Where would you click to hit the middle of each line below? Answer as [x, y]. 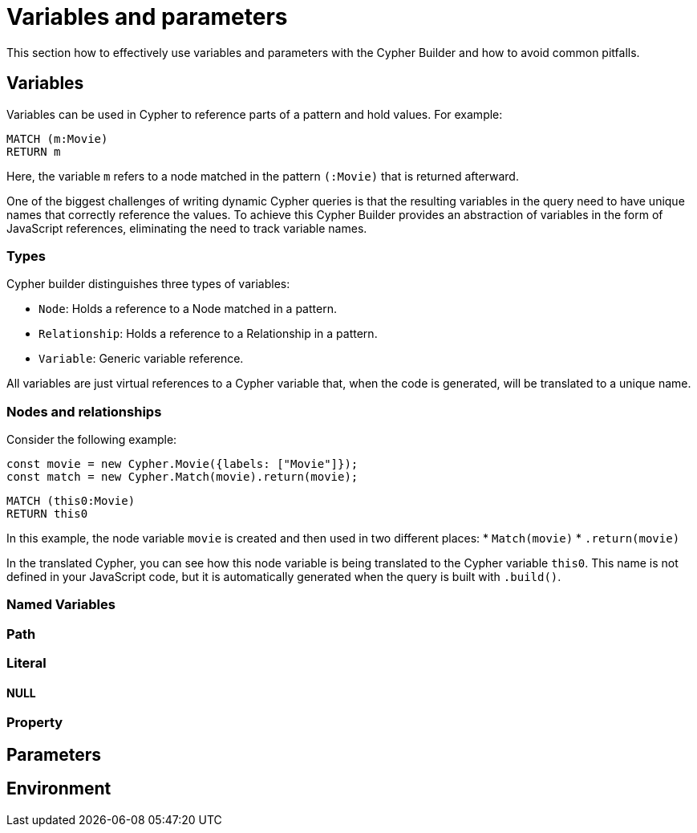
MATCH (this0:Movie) [71, 501]
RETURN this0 [47, 514]
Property [35, 723]
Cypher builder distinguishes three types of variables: [148, 284]
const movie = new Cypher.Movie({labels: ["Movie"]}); [182, 464]
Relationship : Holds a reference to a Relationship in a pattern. [208, 334]
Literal [26, 663]
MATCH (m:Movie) [57, 138]
